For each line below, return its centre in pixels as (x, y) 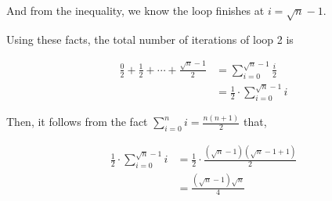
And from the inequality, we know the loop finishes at (135, 10)
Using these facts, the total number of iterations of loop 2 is (150, 39)
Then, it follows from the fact (77, 122)
